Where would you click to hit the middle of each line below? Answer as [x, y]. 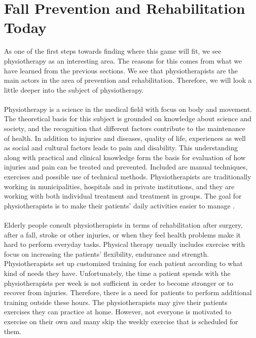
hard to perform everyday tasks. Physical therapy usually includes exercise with [125, 244]
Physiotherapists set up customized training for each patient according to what [124, 263]
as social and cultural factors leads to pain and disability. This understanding [121, 148]
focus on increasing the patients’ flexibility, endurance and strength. [107, 253]
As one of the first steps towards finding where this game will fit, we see [113, 51]
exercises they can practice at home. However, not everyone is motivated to [118, 312]
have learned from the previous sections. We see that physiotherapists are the [121, 70]
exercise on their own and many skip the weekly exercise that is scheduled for [121, 321]
